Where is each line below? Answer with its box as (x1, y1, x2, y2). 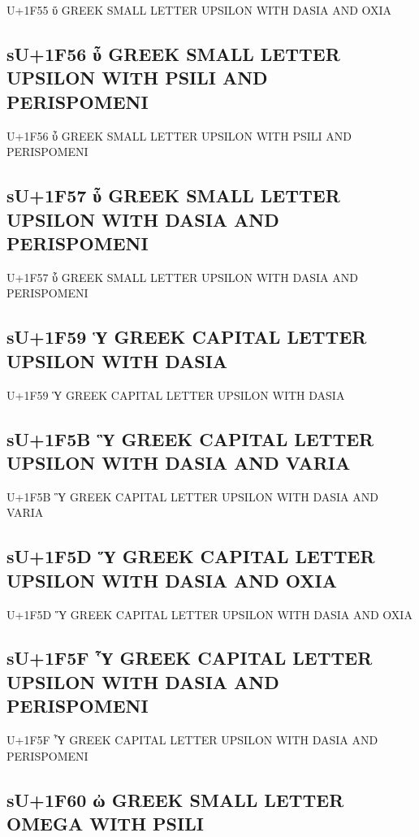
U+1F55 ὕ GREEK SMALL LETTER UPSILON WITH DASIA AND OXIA (6, 2, 392, 18)
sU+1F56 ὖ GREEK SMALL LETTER (6, 41, 340, 66)
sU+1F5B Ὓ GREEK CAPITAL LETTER (6, 426, 374, 451)
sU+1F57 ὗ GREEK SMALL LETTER (6, 183, 340, 208)
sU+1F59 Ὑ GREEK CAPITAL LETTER (6, 324, 367, 349)
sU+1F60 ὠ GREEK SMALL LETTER (6, 787, 344, 812)
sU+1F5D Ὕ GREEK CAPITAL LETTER (6, 544, 375, 569)
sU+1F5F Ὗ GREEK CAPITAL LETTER (6, 645, 373, 670)
